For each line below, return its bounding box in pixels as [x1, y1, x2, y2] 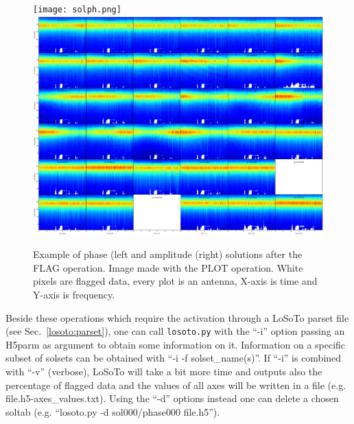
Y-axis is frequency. [33, 287, 115, 301]
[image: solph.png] [33, 5, 121, 14]
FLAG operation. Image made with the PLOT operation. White [33, 260, 303, 274]
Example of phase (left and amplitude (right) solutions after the [33, 247, 303, 261]
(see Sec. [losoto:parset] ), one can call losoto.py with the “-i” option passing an [5, 324, 345, 338]
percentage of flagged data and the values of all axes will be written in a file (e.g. [5, 377, 346, 392]
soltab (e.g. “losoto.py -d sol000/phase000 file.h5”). [5, 404, 220, 419]
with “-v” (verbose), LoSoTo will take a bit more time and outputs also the [5, 364, 322, 379]
